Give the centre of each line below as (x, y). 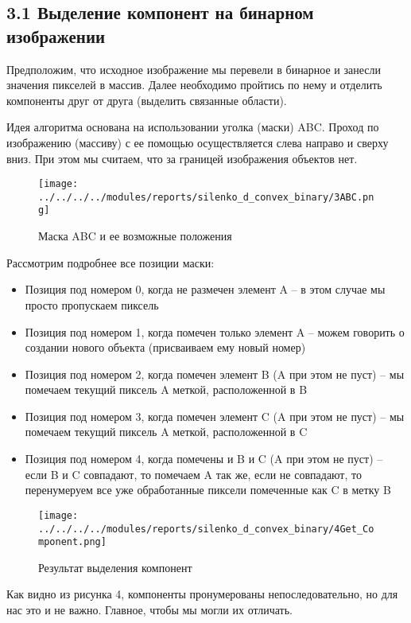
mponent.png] (72, 542)
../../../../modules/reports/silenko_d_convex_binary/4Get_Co (206, 529)
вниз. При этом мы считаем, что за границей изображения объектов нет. (182, 158)
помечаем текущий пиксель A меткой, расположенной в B (166, 389)
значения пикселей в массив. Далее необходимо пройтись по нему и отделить (194, 85)
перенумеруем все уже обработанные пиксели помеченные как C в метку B (208, 490)
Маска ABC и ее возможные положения (135, 236)
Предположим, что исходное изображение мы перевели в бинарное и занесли (194, 69)
